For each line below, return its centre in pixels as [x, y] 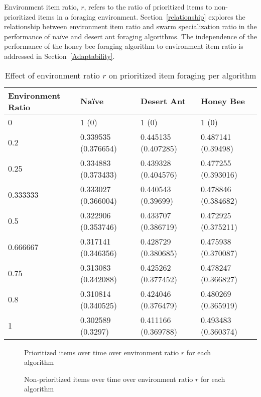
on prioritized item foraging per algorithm [182, 75]
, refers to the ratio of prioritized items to [148, 7]
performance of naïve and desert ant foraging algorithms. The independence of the [130, 36]
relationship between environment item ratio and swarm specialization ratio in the [130, 26]
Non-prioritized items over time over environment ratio [109, 379]
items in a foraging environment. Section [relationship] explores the [142, 16]
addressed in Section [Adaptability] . [59, 56]
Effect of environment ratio [52, 75]
